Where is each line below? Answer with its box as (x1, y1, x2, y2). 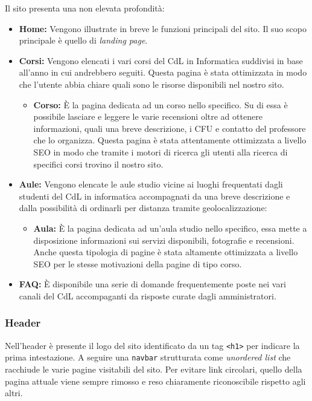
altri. (5, 386, 23, 399)
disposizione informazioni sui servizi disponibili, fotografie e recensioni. (33, 233, 294, 246)
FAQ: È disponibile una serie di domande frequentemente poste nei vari (19, 278, 286, 290)
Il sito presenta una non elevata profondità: (5, 2, 165, 14)
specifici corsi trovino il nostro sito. (33, 157, 164, 170)
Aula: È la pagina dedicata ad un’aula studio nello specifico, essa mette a (33, 221, 307, 234)
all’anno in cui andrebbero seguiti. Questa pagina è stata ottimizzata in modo (19, 66, 307, 79)
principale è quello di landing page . (19, 34, 148, 47)
